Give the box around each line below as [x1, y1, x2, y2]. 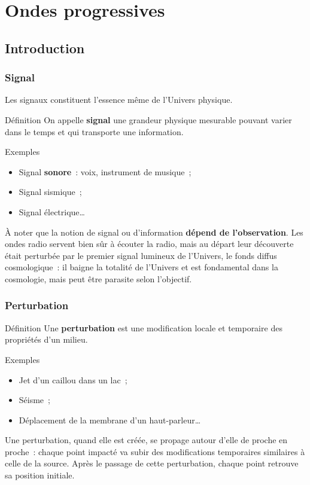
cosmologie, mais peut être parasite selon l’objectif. [5, 272, 192, 285]
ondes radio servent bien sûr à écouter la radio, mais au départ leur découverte [5, 237, 294, 250]
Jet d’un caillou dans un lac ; [19, 373, 127, 386]
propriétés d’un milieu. [5, 333, 88, 346]
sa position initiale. [5, 469, 75, 481]
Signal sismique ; [19, 185, 82, 198]
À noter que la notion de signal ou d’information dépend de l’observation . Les [5, 225, 303, 238]
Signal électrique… [19, 205, 85, 218]
